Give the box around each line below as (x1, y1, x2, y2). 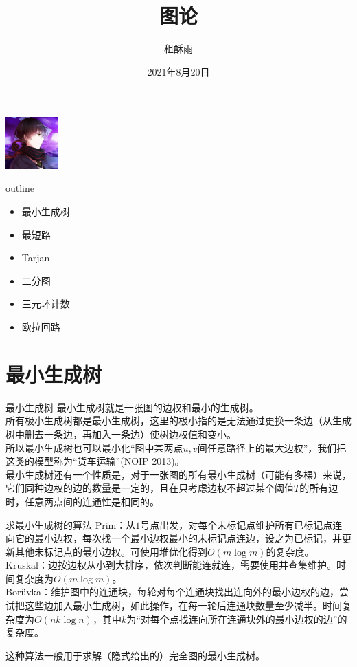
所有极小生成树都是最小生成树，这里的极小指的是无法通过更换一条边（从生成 (5, 413, 352, 428)
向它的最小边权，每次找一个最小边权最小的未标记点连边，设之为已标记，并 (5, 531, 342, 545)
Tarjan (21, 250, 50, 265)
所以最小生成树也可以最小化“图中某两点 (5, 440, 183, 455)
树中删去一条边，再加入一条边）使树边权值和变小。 (5, 426, 236, 441)
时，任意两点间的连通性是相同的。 (5, 494, 159, 508)
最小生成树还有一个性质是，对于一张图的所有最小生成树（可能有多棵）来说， (5, 467, 352, 481)
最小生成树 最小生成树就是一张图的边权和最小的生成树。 (5, 400, 259, 414)
